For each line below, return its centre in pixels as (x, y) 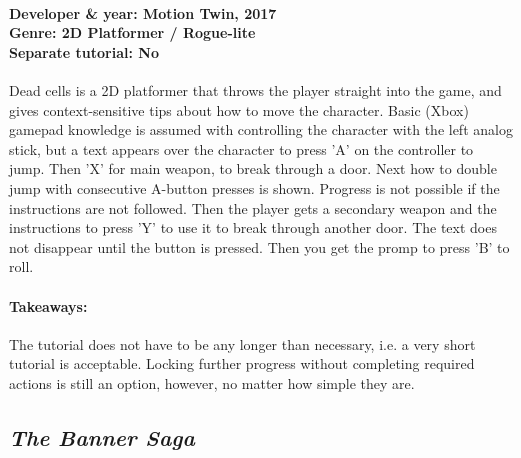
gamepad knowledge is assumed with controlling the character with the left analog (261, 129)
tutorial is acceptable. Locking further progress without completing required (242, 363)
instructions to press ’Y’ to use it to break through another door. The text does (253, 227)
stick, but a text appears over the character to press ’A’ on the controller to (241, 148)
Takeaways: (48, 305)
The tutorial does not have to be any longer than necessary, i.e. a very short (242, 343)
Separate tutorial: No (84, 51)
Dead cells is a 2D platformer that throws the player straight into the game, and (255, 89)
